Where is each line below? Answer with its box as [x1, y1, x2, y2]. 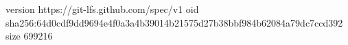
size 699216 [5, 29, 53, 43]
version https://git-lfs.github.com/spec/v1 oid [5, 2, 199, 16]
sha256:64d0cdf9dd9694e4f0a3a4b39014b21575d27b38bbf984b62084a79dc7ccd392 [5, 15, 343, 29]
